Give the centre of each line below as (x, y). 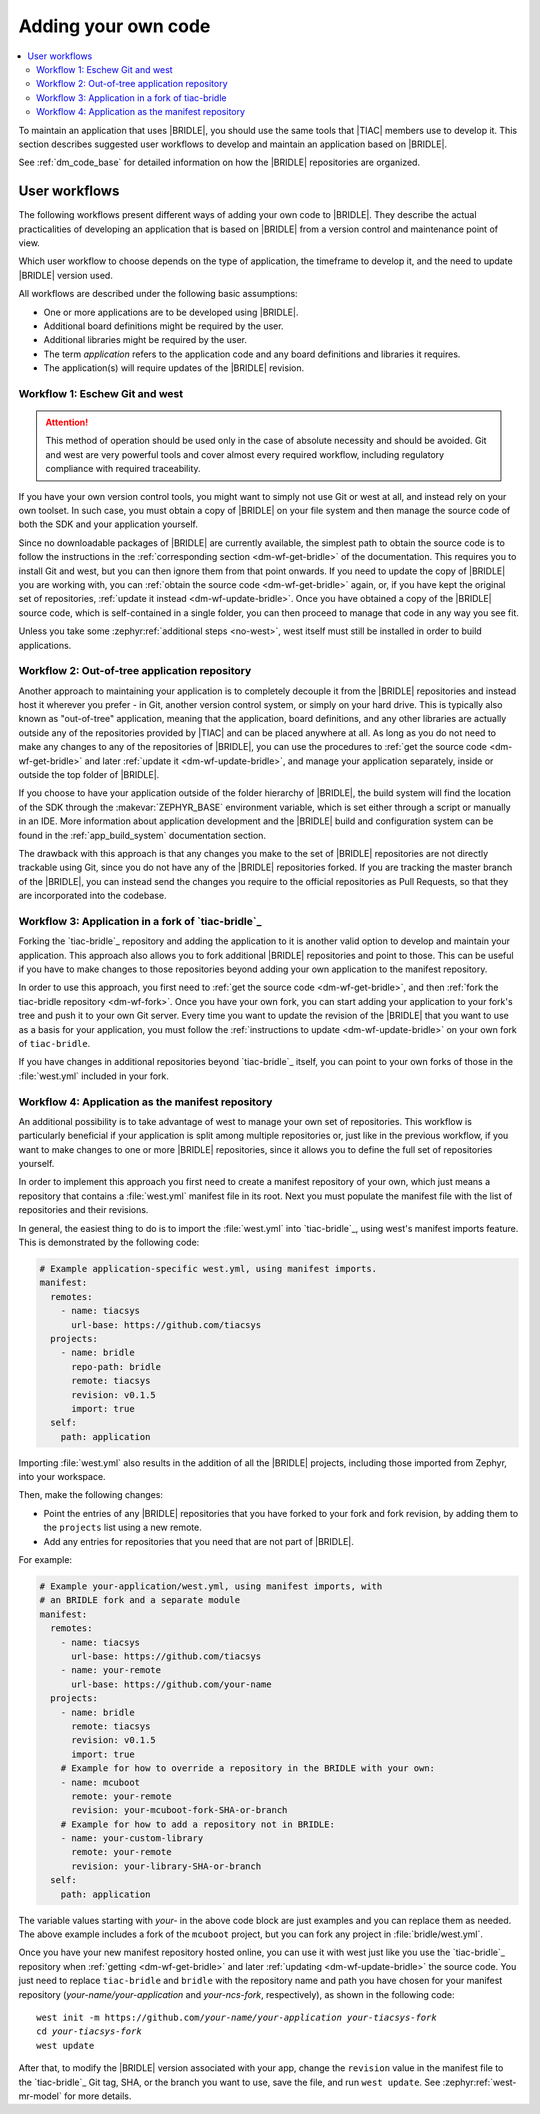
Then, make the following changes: (91, 1495)
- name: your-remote (111, 1670)
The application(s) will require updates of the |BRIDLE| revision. (174, 368)
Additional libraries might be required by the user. (145, 340)
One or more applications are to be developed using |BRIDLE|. (171, 312)
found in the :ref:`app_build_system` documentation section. (142, 835)
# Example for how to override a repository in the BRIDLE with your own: (247, 1768)
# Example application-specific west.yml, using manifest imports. (208, 1269)
